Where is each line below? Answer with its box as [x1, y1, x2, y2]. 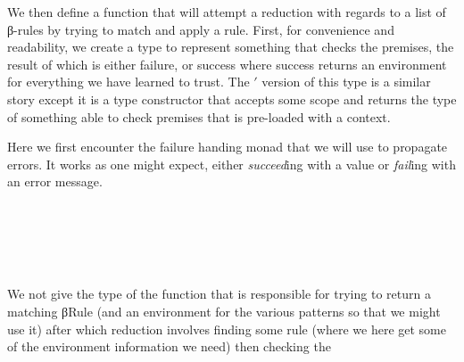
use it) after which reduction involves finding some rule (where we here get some [7, 319, 446, 338]
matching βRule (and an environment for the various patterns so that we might [7, 301, 441, 320]
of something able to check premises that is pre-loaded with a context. [7, 107, 391, 126]
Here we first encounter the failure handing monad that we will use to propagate [7, 137, 448, 156]
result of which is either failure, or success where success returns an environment [7, 54, 447, 73]
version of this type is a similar [261, 72, 431, 91]
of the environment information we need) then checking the [7, 337, 331, 356]
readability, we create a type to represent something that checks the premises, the [7, 37, 454, 56]
